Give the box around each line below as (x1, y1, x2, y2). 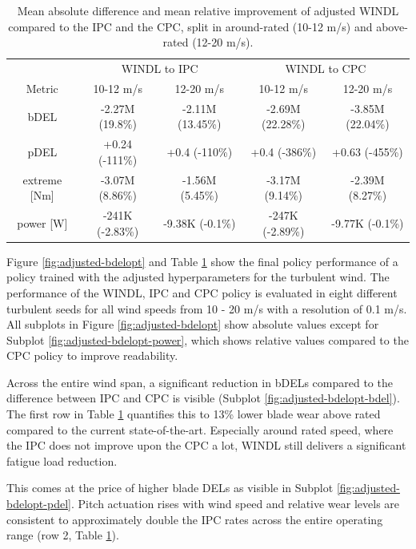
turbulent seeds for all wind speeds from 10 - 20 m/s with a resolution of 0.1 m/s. (6, 300, 407, 317)
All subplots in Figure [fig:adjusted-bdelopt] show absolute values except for (6, 316, 379, 333)
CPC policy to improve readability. (6, 347, 178, 364)
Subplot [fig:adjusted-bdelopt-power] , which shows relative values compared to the (6, 331, 409, 348)
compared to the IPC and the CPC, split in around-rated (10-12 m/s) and (8, 18, 373, 34)
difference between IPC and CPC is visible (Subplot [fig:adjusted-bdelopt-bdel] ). (6, 390, 400, 406)
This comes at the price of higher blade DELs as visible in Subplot (6, 479, 334, 496)
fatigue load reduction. (6, 452, 118, 469)
